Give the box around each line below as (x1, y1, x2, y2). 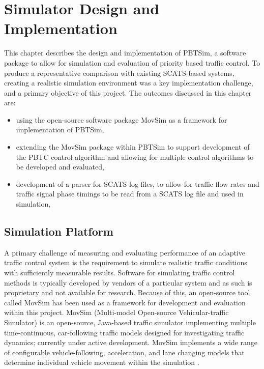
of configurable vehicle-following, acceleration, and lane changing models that (4, 347, 245, 357)
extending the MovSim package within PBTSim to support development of (16, 141, 250, 152)
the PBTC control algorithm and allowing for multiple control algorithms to (16, 151, 254, 162)
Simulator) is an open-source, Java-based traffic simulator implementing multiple (4, 317, 256, 327)
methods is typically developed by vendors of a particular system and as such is (4, 277, 252, 288)
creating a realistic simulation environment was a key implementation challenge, (4, 77, 253, 88)
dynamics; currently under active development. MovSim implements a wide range (4, 337, 258, 348)
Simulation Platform (4, 223, 113, 239)
